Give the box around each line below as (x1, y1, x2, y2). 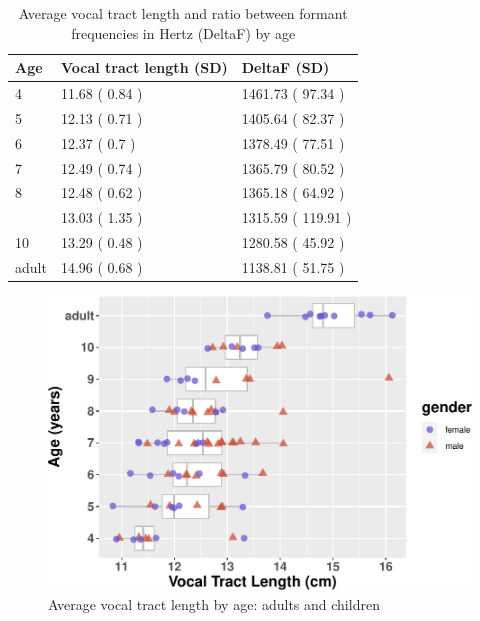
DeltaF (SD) (241, 57, 330, 78)
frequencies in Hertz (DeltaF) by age (71, 22, 296, 43)
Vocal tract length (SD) (60, 57, 228, 78)
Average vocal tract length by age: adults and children (48, 594, 380, 615)
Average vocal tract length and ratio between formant (18, 3, 348, 23)
